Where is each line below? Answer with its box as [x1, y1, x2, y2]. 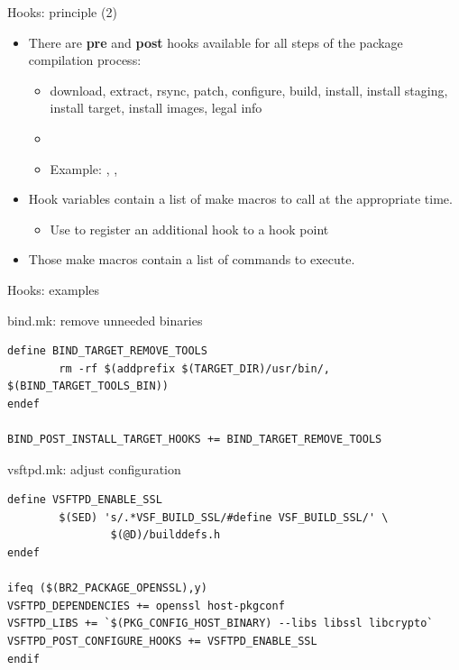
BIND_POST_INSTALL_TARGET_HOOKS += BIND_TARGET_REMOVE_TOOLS [7, 433, 382, 446]
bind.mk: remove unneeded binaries [7, 310, 203, 329]
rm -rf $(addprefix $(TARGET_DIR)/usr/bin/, [59, 362, 330, 375]
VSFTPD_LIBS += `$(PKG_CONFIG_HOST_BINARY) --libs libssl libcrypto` [7, 617, 434, 630]
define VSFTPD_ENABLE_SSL [7, 493, 162, 507]
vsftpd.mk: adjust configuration [7, 459, 181, 478]
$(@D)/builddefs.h [110, 528, 221, 542]
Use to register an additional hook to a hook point [50, 219, 329, 238]
